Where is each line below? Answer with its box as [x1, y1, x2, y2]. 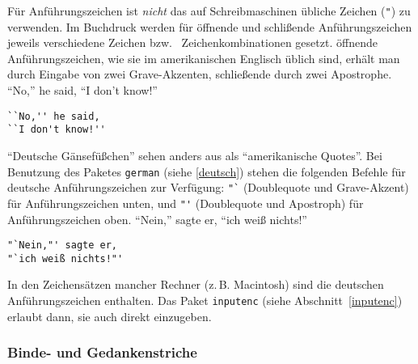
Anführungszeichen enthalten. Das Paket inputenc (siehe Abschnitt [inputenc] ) [7, 292, 403, 308]
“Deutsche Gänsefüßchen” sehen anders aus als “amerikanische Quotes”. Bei [7, 146, 382, 163]
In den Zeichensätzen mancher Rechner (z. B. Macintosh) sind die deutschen [7, 276, 384, 293]
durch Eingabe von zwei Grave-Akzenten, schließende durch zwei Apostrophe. [7, 66, 392, 83]
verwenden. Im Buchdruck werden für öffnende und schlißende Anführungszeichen [7, 18, 412, 35]
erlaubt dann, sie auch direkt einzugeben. [7, 307, 212, 324]
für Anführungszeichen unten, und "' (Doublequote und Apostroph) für [7, 194, 364, 211]
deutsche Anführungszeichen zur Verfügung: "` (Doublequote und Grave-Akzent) [7, 179, 409, 196]
